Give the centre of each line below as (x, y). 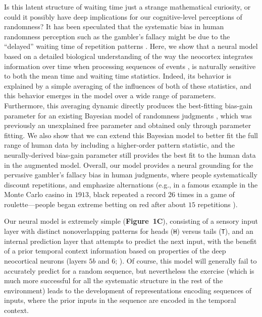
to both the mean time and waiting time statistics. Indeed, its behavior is (118, 76)
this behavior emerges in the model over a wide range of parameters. (110, 96)
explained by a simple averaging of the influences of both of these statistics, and (128, 85)
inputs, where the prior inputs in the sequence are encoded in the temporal (120, 300)
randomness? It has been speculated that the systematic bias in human (114, 26)
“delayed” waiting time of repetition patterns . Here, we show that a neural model (131, 46)
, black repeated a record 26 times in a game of (162, 194)
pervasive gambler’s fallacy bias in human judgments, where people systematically (131, 175)
